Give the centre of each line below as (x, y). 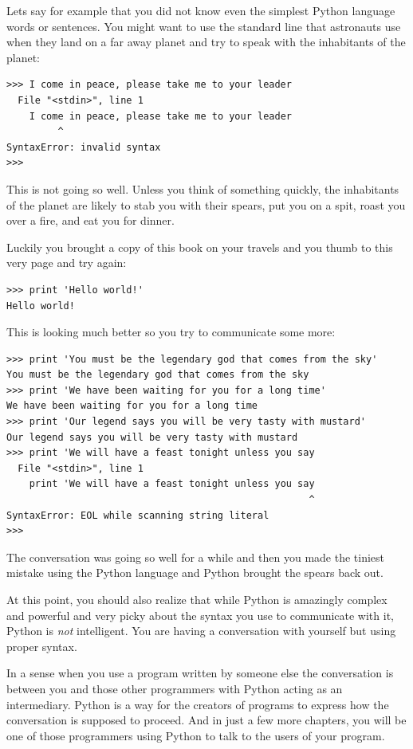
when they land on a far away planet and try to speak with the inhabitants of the (206, 42)
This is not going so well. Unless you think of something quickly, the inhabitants (203, 188)
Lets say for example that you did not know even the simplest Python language (201, 10)
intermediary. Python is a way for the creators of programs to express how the (198, 704)
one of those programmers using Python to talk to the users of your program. (196, 735)
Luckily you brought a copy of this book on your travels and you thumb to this (200, 247)
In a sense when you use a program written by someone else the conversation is (200, 673)
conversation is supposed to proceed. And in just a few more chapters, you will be (206, 720)
